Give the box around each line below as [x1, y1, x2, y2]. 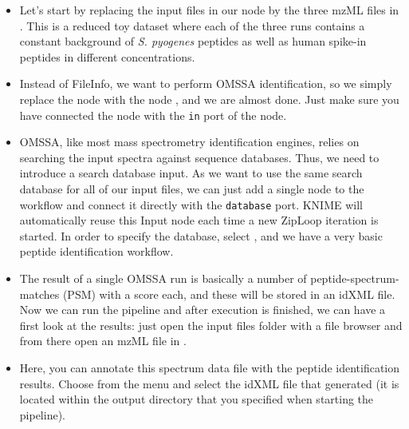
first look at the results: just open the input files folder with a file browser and [19, 316, 403, 333]
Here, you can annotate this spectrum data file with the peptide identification [19, 359, 400, 375]
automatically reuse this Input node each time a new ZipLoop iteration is [19, 212, 379, 228]
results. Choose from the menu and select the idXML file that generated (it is [19, 375, 399, 391]
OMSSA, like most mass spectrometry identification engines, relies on [19, 133, 360, 150]
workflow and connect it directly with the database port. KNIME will [19, 196, 363, 213]
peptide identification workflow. [19, 243, 174, 260]
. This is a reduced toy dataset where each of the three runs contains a [19, 17, 365, 34]
